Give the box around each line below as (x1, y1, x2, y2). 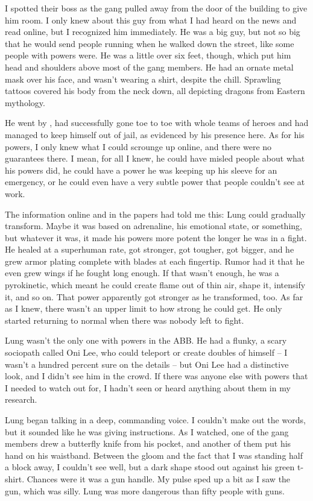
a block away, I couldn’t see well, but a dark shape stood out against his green (5, 461, 295, 473)
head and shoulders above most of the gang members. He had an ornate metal (5, 60, 294, 73)
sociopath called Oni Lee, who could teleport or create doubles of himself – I (5, 346, 288, 359)
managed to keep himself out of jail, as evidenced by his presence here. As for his (5, 128, 305, 140)
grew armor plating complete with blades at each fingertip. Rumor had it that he (5, 254, 305, 267)
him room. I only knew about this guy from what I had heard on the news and (5, 13, 297, 26)
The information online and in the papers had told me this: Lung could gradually (5, 207, 306, 220)
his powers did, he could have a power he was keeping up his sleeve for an (5, 163, 277, 176)
